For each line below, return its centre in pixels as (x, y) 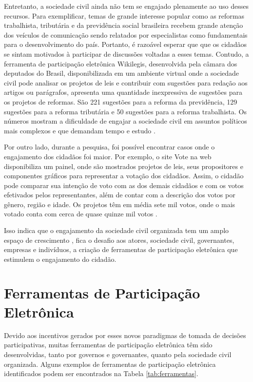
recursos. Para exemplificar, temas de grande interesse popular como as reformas (124, 15)
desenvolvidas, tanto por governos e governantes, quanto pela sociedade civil (118, 354)
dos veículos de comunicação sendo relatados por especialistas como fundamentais (126, 34)
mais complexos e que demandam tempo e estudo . (80, 130)
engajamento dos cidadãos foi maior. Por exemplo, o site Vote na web (108, 156)
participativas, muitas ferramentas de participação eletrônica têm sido (108, 345)
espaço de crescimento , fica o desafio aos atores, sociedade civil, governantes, (119, 240)
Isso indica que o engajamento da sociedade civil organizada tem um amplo (117, 230)
